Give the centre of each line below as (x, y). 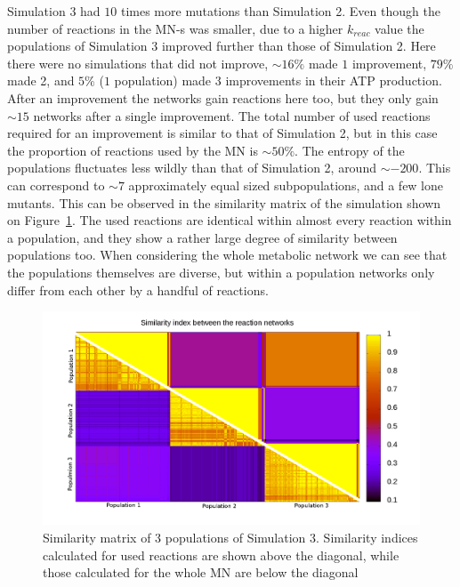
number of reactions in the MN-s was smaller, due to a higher (175, 28)
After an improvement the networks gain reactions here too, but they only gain (223, 97)
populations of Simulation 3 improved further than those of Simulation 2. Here (222, 46)
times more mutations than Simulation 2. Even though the (280, 11)
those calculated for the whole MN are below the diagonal (201, 572)
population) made (163, 80)
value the (399, 28)
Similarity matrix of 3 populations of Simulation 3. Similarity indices (230, 538)
